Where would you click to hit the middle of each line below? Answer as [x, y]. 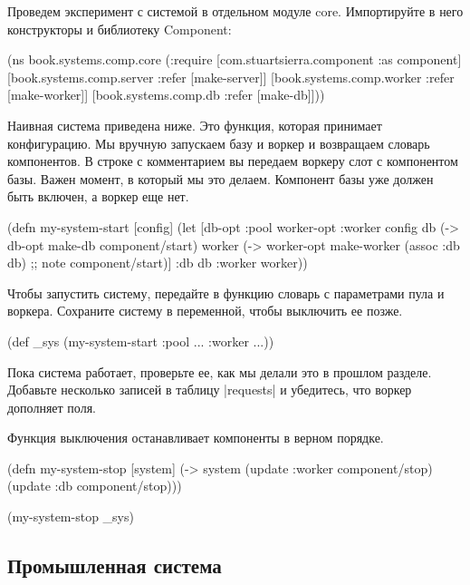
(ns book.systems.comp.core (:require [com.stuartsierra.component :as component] [235, 59]
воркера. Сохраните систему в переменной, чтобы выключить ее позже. [205, 311]
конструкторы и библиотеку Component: [120, 29]
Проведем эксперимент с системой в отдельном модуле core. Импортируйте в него [235, 11]
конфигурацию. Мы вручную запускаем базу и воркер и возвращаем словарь [219, 143]
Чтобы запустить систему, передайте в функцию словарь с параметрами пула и [226, 292]
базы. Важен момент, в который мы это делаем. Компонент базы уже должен [221, 178]
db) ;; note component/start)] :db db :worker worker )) [158, 263]
